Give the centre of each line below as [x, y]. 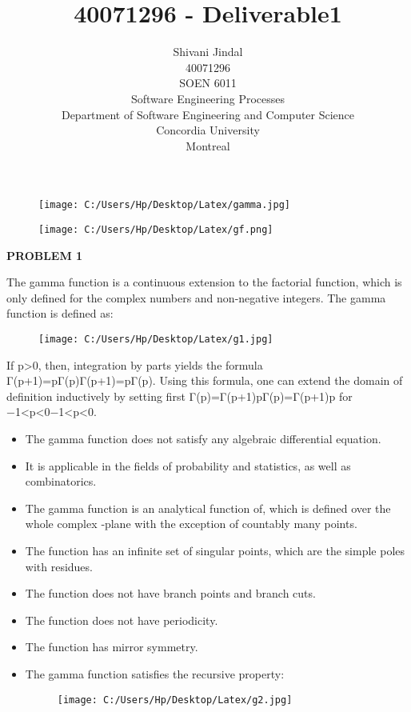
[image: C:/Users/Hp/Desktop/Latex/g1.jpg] [156, 339]
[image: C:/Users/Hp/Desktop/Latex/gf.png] [156, 229]
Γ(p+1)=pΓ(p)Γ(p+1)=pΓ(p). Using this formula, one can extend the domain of [205, 380]
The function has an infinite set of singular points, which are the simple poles [215, 550]
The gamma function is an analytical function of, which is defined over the [208, 508]
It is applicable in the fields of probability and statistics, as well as [188, 465]
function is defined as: [60, 313]
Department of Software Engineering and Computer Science [208, 114]
